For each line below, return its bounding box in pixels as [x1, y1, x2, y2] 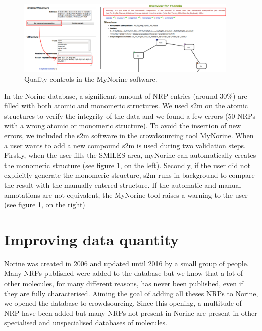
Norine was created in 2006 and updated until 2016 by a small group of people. [4, 258, 249, 268]
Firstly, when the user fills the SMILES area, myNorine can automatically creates [4, 150, 256, 160]
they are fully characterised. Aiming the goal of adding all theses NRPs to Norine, [4, 288, 258, 298]
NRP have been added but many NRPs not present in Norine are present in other [4, 307, 257, 318]
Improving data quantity [4, 229, 179, 249]
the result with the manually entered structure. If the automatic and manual [4, 179, 241, 190]
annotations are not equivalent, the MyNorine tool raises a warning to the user [4, 189, 248, 200]
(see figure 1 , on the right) [4, 199, 85, 210]
